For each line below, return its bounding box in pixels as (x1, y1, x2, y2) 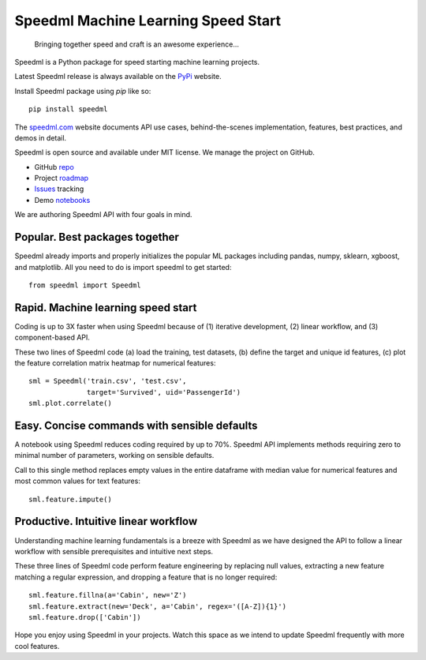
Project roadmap (34, 174, 89, 183)
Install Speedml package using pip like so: (14, 86, 151, 96)
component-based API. (14, 332, 91, 343)
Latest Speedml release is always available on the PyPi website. (14, 72, 222, 81)
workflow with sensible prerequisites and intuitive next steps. (14, 546, 213, 556)
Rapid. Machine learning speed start (14, 301, 197, 314)
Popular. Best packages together (14, 231, 179, 244)
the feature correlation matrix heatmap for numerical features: (14, 358, 216, 367)
